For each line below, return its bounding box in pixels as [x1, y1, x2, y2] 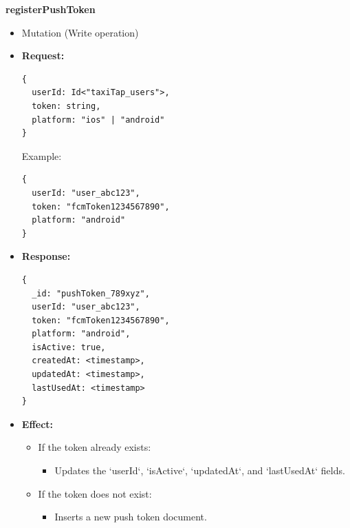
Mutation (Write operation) [21, 25, 139, 39]
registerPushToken [6, 2, 96, 16]
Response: [21, 249, 71, 263]
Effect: [21, 416, 54, 431]
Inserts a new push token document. [54, 509, 207, 524]
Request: [21, 48, 65, 63]
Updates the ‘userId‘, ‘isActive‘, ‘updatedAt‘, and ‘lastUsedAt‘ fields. [54, 463, 345, 478]
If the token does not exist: [38, 486, 152, 500]
